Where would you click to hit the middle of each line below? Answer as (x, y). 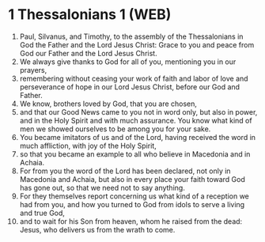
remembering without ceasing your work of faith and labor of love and (134, 78)
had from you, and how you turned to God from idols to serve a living (132, 204)
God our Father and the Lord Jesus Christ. (88, 53)
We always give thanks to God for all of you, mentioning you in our (128, 62)
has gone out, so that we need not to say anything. (102, 187)
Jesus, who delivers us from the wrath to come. (97, 229)
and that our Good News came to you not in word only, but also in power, (138, 112)
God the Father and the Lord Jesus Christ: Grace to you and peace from (137, 44)
